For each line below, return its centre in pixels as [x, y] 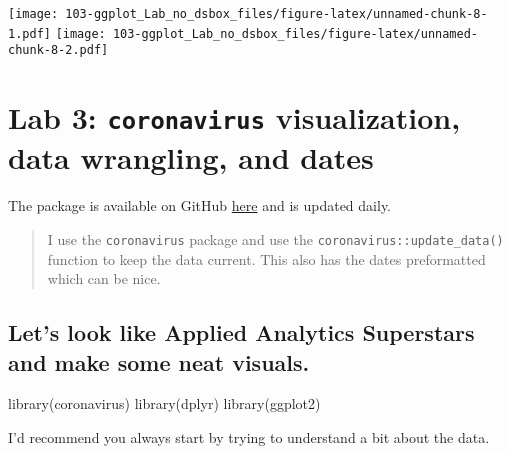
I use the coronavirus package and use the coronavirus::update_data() [275, 239]
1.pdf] [29, 33]
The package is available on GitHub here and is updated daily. [200, 205]
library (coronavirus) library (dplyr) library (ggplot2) [164, 403]
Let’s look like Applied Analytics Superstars [241, 332]
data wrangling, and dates [191, 157]
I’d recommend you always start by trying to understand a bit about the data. [249, 437]
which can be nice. [104, 278]
